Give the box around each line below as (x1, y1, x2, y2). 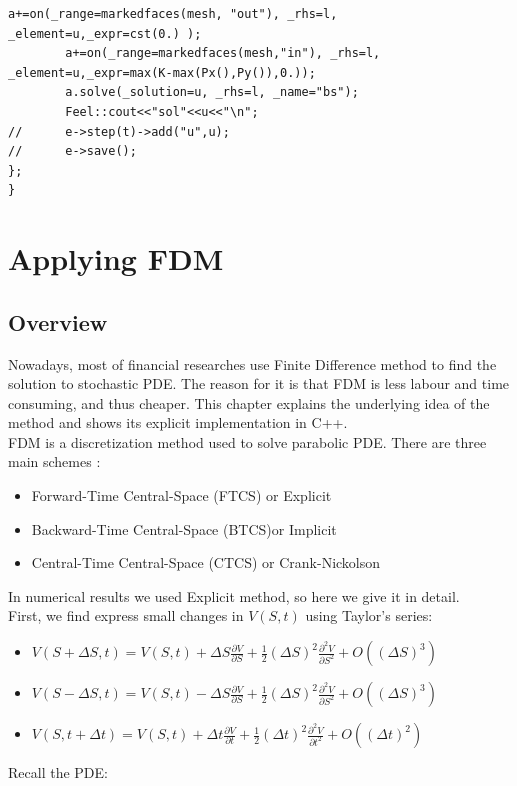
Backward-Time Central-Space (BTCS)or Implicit (31, 518, 337, 539)
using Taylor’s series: (305, 605, 433, 626)
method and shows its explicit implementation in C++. (8, 412, 348, 433)
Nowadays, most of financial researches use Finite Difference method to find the (8, 353, 497, 374)
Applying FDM (8, 238, 224, 279)
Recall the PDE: (8, 762, 108, 783)
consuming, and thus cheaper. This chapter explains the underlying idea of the (8, 392, 490, 413)
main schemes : (8, 451, 101, 472)
